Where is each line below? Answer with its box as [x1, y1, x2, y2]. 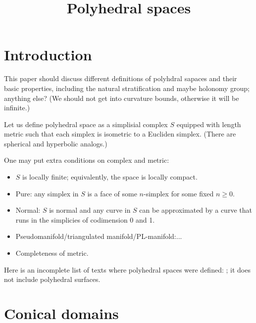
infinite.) [4, 102, 30, 113]
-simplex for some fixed [143, 188, 214, 198]
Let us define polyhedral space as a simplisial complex [4, 119, 168, 129]
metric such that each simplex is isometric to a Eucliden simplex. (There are [4, 129, 236, 139]
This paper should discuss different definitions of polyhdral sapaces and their [4, 73, 237, 84]
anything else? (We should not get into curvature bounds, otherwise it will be [4, 92, 239, 103]
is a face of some [87, 188, 137, 198]
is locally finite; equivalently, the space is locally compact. [22, 172, 198, 182]
